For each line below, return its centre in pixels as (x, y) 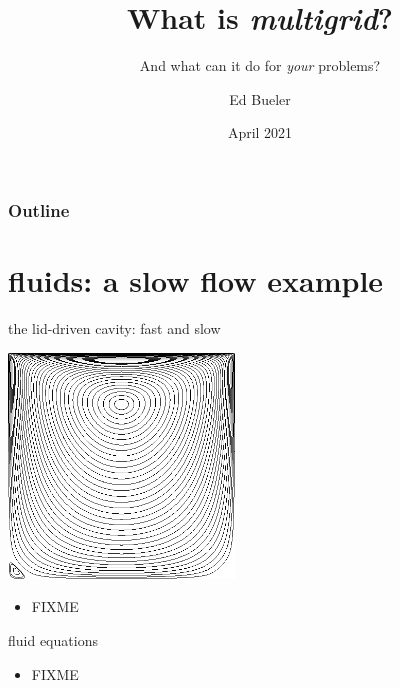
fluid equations (53, 640)
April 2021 (260, 132)
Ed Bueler (260, 98)
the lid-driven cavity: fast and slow (114, 327)
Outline (39, 209)
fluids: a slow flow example (196, 280)
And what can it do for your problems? (260, 65)
